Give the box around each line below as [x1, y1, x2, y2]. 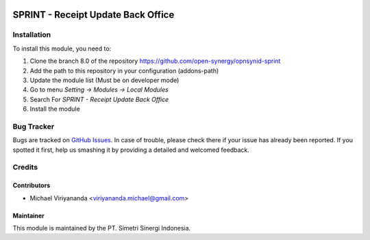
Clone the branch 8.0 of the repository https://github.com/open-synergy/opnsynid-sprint [29, 57, 281, 65]
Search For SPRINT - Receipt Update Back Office [29, 95, 169, 103]
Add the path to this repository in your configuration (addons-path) [29, 66, 219, 75]
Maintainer [12, 211, 45, 219]
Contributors [12, 181, 51, 189]
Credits [12, 163, 38, 172]
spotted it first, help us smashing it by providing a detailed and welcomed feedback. [12, 146, 249, 154]
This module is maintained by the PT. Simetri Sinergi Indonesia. [12, 224, 191, 232]
